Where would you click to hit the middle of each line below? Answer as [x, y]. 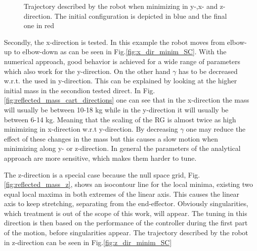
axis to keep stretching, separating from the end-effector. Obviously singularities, [126, 203]
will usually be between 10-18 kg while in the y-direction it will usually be [116, 109]
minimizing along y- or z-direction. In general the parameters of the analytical [122, 148]
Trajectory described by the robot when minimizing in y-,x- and [121, 6]
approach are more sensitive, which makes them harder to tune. [100, 158]
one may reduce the [216, 129]
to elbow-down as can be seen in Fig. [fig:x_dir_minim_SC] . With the [120, 52]
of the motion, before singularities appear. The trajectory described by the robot [126, 233]
